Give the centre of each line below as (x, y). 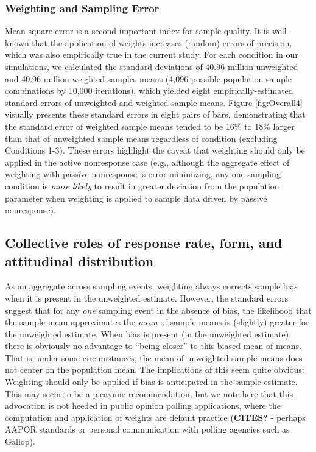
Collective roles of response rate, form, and (144, 243)
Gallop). (20, 441)
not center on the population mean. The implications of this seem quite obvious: (155, 369)
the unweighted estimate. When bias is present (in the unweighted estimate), (148, 334)
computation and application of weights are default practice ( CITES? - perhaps (155, 417)
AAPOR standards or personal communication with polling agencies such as (147, 429)
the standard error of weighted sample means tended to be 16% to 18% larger (150, 126)
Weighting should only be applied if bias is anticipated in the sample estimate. (151, 382)
